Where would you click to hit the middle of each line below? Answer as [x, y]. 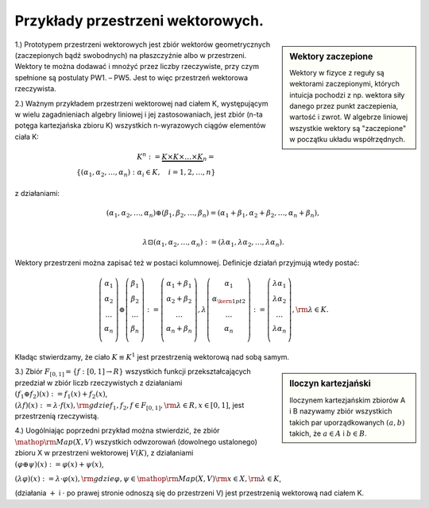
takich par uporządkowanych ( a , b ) [347, 422]
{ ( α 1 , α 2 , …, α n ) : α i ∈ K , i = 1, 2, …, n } [146, 173]
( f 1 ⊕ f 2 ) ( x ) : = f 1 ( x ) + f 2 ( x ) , [61, 395]
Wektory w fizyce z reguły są [337, 72]
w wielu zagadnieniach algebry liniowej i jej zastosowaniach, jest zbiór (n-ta [139, 114]
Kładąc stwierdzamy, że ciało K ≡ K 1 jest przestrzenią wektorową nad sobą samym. [152, 357]
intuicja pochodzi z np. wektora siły [347, 94]
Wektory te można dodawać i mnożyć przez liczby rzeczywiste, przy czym [137, 67]
